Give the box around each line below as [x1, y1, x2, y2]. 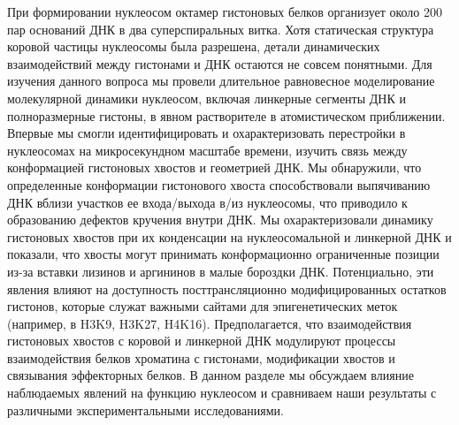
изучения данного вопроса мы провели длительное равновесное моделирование [7, 72, 435, 90]
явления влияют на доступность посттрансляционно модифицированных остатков [7, 279, 447, 298]
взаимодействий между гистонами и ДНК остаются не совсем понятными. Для [7, 54, 432, 72]
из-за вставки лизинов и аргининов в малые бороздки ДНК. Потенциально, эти [7, 262, 434, 280]
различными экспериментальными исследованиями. [7, 400, 284, 419]
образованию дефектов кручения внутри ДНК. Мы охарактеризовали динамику [7, 210, 433, 229]
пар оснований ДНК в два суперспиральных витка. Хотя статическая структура [7, 19, 434, 38]
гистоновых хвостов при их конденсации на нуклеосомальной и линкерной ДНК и [7, 227, 452, 246]
